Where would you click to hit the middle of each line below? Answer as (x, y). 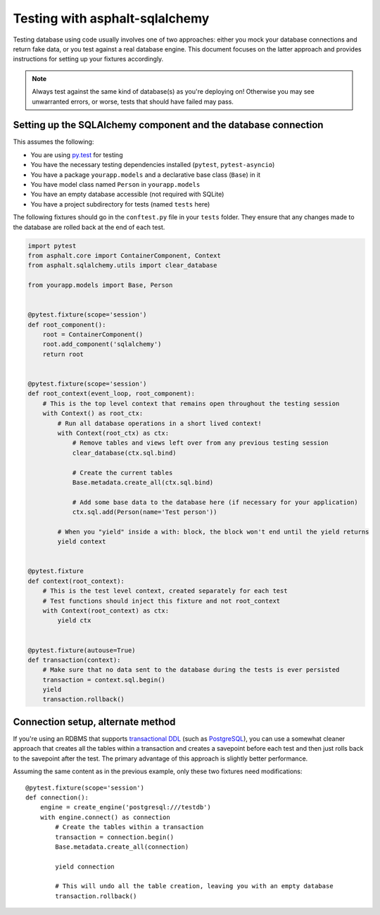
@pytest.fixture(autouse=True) (82, 650)
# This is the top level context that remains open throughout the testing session (191, 403)
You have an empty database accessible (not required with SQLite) (127, 195)
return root (63, 354)
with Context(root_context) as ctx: (106, 610)
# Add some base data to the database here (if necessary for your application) (215, 502)
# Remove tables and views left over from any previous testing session (200, 443)
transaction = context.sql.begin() (104, 680)
